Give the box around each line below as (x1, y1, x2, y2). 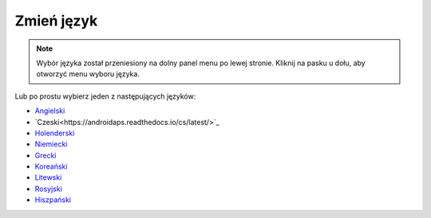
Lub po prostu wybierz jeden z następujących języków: (14, 91, 196, 101)
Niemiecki (34, 139, 68, 149)
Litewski (34, 173, 62, 182)
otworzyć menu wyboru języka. (36, 69, 140, 79)
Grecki (34, 150, 57, 160)
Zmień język (14, 12, 98, 29)
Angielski (34, 106, 65, 115)
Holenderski (34, 128, 75, 138)
